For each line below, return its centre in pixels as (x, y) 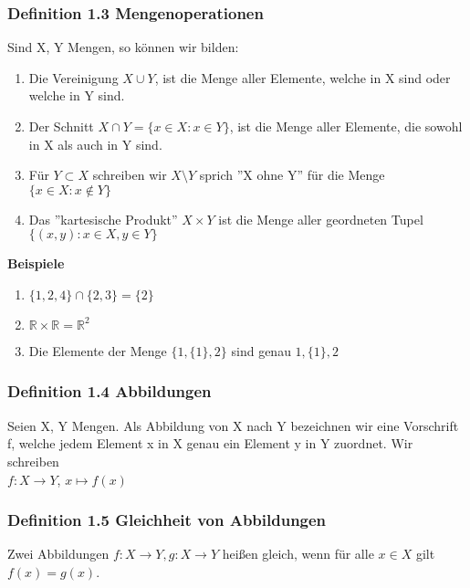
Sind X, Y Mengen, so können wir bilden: (123, 47)
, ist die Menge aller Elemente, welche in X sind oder (303, 77)
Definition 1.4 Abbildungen (110, 391)
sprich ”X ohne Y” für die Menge (292, 175)
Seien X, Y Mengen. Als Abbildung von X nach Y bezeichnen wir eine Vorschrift (233, 425)
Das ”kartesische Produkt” (103, 219)
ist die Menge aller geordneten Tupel (321, 219)
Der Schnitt (61, 126)
